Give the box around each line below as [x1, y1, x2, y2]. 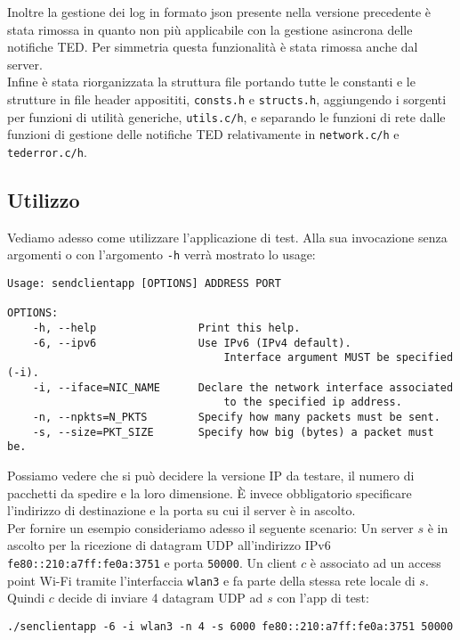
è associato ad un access [310, 553, 441, 571]
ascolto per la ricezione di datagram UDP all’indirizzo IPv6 [7, 536, 331, 554]
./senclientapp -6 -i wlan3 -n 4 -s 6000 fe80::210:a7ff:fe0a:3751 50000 [7, 619, 454, 633]
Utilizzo [7, 185, 80, 213]
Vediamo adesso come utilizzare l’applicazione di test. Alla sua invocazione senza [7, 227, 448, 246]
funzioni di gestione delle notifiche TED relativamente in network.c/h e [7, 125, 399, 144]
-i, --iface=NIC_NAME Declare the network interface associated [32, 381, 454, 394]
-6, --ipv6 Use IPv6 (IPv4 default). [32, 336, 351, 349]
